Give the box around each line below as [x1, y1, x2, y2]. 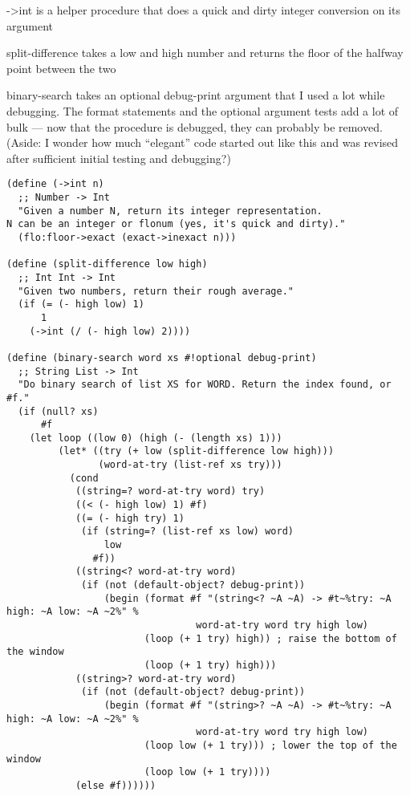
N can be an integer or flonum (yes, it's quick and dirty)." [6, 218, 346, 230]
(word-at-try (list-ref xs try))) [98, 459, 282, 471]
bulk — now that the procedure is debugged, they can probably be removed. [6, 118, 383, 135]
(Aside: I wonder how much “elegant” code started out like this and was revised [6, 134, 399, 151]
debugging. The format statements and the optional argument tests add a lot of [6, 102, 399, 119]
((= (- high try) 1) [75, 512, 185, 524]
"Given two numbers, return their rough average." [18, 285, 294, 297]
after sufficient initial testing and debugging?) [6, 149, 231, 166]
